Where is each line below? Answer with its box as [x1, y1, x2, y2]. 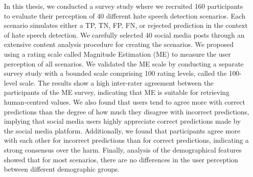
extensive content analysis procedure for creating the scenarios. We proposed [4, 39, 234, 49]
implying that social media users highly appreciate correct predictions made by [4, 116, 241, 126]
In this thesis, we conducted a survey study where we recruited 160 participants [4, 1, 243, 11]
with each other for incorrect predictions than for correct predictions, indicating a [4, 135, 249, 145]
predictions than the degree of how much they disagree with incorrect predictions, [4, 106, 249, 116]
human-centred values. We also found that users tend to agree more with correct [4, 96, 245, 107]
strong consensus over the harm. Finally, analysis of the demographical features [4, 144, 242, 155]
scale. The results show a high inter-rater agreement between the [19, 77, 214, 88]
